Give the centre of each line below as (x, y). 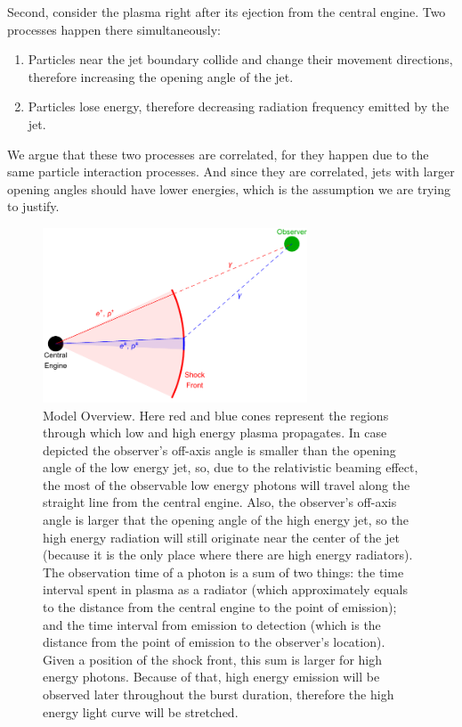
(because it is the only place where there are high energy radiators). (228, 555)
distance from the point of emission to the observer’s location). (214, 642)
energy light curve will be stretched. (141, 711)
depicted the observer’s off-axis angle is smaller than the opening (219, 449)
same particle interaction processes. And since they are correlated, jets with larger (231, 172)
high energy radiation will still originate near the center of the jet (221, 537)
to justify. (33, 206)
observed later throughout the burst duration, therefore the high (219, 694)
